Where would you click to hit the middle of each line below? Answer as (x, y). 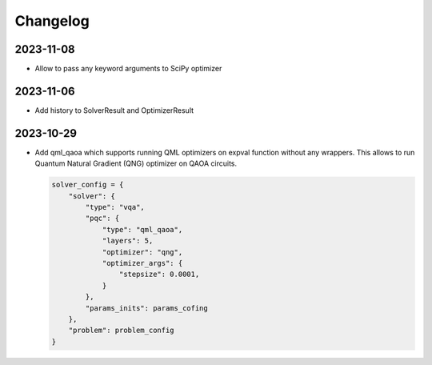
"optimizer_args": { (142, 263)
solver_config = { (88, 185)
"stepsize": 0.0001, (159, 275)
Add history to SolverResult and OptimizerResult (114, 110)
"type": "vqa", (115, 207)
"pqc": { (102, 219)
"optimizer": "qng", (142, 252)
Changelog (52, 21)
